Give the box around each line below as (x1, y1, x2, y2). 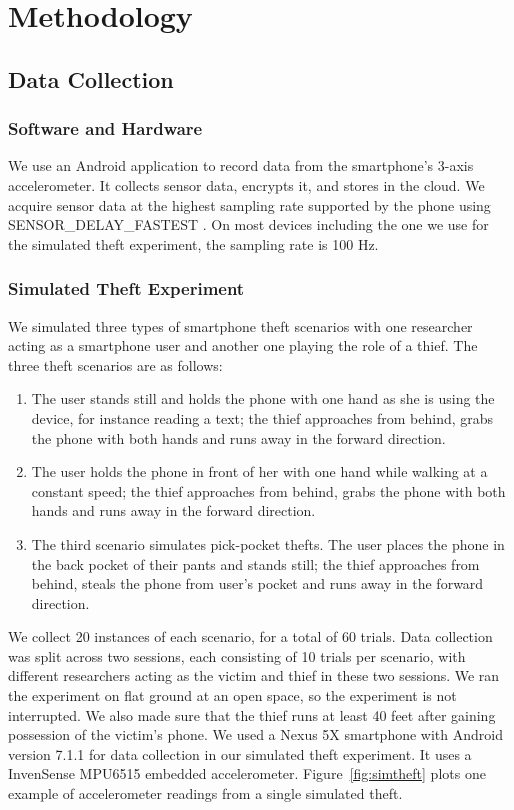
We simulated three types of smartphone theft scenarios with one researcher (8, 315, 473, 336)
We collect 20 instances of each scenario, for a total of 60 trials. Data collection (8, 626, 493, 647)
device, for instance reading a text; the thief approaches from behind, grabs (31, 407, 494, 428)
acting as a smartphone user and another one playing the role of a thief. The (8, 335, 478, 356)
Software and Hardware (8, 116, 203, 141)
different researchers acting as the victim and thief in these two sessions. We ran (8, 665, 500, 686)
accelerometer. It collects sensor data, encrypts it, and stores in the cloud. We (8, 174, 485, 195)
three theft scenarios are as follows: (8, 354, 223, 375)
